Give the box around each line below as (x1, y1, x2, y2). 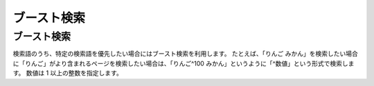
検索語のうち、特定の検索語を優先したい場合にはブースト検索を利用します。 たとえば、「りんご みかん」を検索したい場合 (12, 50, 358, 58)
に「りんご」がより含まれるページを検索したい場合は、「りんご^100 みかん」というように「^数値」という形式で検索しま (12, 59, 355, 67)
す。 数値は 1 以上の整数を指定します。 (12, 69, 123, 77)
